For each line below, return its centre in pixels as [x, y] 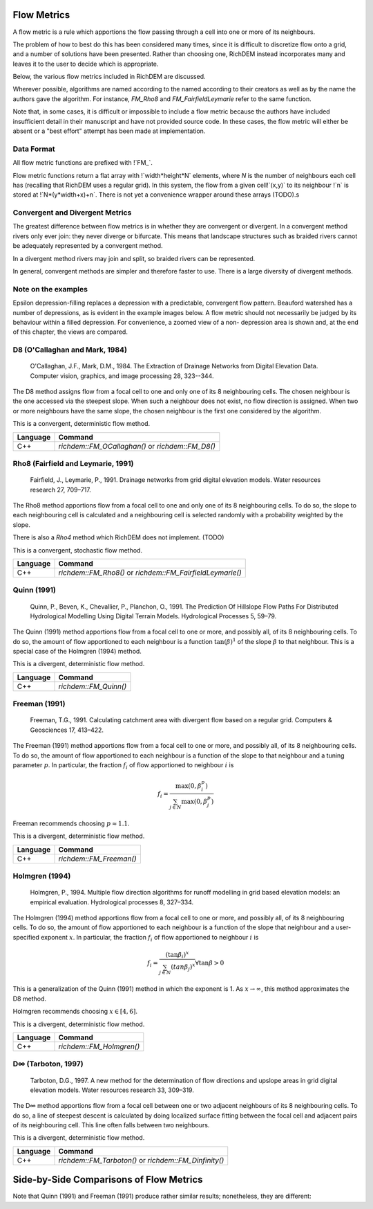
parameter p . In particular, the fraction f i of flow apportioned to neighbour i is [123, 765]
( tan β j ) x [183, 967]
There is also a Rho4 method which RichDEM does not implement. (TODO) [118, 537]
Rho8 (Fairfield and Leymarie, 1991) [73, 464]
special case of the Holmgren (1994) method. [77, 652]
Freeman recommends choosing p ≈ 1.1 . [71, 823]
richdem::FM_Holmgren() [99, 1046]
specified [26, 937]
